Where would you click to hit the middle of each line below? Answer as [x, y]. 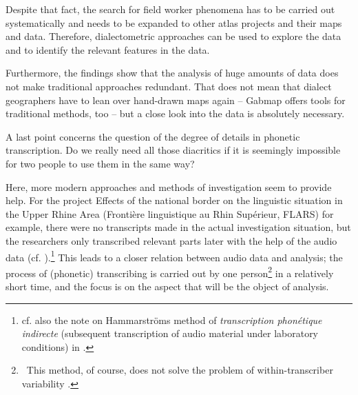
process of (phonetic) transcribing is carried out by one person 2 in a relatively [170, 272]
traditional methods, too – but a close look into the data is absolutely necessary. [175, 113]
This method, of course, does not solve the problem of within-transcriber [180, 370]
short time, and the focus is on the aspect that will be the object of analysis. [167, 286]
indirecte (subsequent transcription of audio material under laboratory [170, 333]
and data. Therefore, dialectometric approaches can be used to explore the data [173, 36]
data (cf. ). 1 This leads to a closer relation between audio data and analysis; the [174, 256]
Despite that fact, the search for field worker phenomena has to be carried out [170, 9]
